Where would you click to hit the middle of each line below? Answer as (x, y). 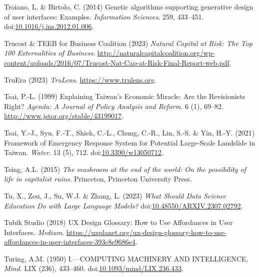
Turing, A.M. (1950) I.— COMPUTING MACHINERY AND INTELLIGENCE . (126, 258)
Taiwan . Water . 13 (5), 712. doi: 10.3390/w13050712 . (84, 152)
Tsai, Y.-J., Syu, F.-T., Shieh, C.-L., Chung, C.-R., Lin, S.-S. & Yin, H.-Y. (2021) (129, 132)
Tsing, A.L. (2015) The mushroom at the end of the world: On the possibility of (125, 169)
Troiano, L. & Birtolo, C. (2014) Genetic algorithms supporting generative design (129, 6)
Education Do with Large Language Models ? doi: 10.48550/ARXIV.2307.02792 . (123, 205)
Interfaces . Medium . (34, 232)
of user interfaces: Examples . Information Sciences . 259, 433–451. (104, 16)
